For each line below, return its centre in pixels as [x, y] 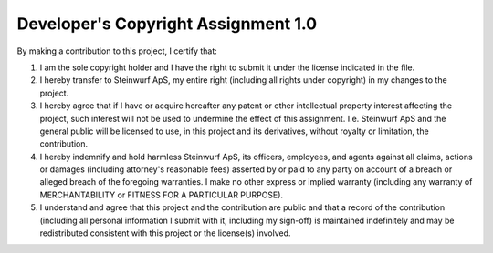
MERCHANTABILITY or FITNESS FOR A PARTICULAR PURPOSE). [161, 195]
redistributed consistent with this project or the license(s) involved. [165, 233]
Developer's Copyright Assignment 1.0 [167, 24]
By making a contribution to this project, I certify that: [117, 51]
